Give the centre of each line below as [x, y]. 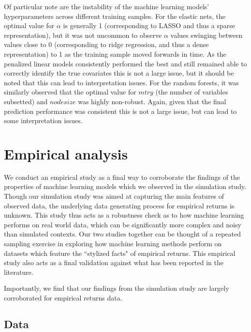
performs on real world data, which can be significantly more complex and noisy [123, 224]
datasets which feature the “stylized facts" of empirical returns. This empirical [120, 253]
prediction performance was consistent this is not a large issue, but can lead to [120, 111]
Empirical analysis [66, 153]
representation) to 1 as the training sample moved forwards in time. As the [115, 54]
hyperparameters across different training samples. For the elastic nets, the [115, 16]
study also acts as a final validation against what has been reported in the [114, 262]
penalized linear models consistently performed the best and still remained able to [125, 63]
